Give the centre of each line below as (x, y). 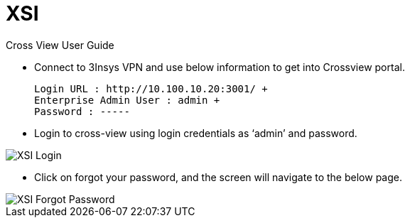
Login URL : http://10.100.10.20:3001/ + (151, 88)
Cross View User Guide (60, 45)
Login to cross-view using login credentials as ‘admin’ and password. (196, 133)
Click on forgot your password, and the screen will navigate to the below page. (218, 177)
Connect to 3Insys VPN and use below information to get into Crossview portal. (220, 67)
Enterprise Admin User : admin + (127, 100)
